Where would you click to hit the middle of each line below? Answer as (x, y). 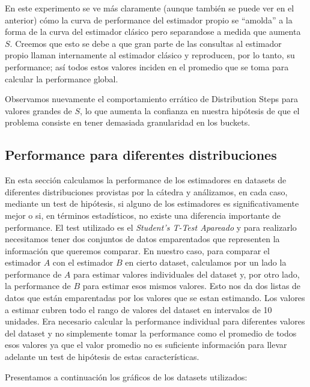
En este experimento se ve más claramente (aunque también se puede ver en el (150, 8)
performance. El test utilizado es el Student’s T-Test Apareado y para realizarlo (151, 227)
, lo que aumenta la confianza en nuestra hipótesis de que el (190, 110)
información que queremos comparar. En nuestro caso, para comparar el (137, 250)
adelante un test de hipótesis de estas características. (102, 357)
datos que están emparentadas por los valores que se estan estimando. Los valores (155, 298)
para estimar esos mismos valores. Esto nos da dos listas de (192, 286)
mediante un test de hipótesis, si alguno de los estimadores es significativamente (152, 203)
